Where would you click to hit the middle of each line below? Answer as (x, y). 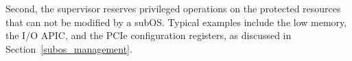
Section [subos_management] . (69, 48)
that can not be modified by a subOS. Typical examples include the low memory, (176, 22)
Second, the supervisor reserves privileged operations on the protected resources (173, 8)
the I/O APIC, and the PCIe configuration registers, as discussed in (149, 35)
